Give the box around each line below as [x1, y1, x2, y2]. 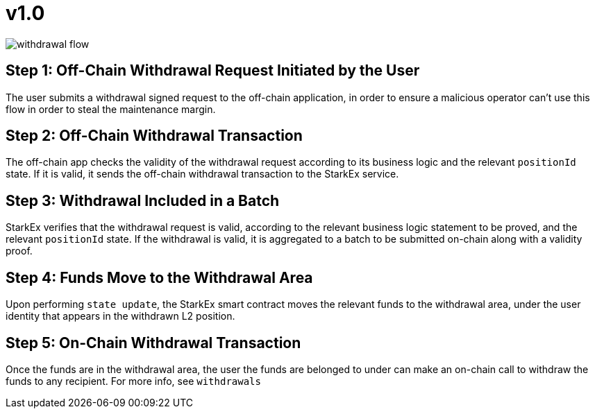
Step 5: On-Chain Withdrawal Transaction [6, 334, 301, 352]
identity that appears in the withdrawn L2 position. [6, 310, 235, 322]
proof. [6, 245, 33, 257]
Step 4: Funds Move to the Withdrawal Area [6, 268, 313, 286]
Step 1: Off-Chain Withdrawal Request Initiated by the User [6, 62, 420, 80]
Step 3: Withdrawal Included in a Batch [6, 191, 280, 209]
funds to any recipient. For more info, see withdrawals [6, 374, 261, 387]
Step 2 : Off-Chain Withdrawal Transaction [6, 127, 303, 145]
